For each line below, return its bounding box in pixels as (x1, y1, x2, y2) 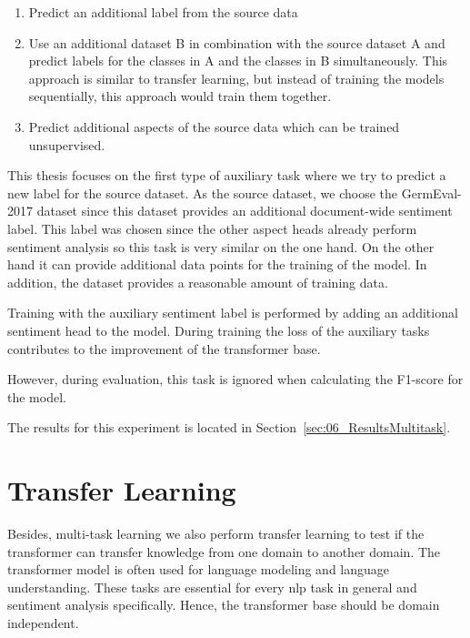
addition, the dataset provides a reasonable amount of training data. (7, 272, 388, 291)
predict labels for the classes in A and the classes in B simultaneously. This (28, 51, 448, 70)
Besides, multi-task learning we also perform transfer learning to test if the (7, 524, 425, 542)
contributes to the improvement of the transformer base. (7, 339, 321, 358)
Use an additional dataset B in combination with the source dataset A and (28, 33, 445, 52)
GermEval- (401, 183, 462, 202)
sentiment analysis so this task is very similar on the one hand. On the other (7, 237, 435, 256)
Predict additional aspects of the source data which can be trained (28, 116, 400, 136)
